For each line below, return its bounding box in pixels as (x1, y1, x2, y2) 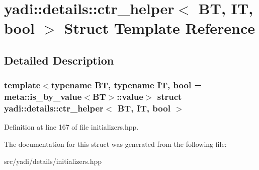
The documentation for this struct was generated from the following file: (4, 139, 227, 149)
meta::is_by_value (4, 90, 82, 103)
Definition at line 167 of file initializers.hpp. (4, 122, 139, 132)
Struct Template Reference (64, 18, 255, 38)
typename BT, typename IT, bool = (51, 79, 202, 91)
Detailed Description (4, 52, 114, 68)
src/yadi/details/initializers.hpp (4, 155, 102, 166)
